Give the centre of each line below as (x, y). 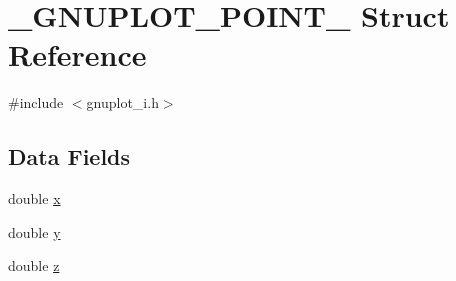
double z (34, 265)
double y (34, 231)
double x (34, 198)
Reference (77, 54)
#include (36, 102)
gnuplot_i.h (122, 102)
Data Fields (69, 156)
